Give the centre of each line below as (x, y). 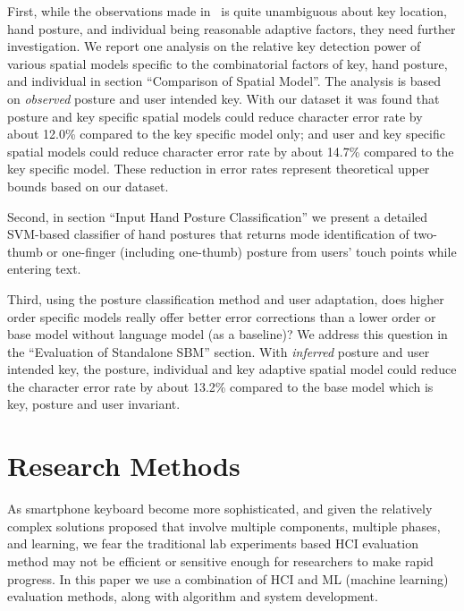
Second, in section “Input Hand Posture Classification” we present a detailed (218, 216)
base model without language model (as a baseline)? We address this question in (228, 334)
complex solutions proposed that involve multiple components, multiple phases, (224, 526)
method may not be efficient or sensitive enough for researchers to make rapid (220, 560)
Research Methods (124, 466)
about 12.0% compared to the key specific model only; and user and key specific (226, 134)
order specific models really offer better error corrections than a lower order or (222, 316)
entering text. (44, 269)
